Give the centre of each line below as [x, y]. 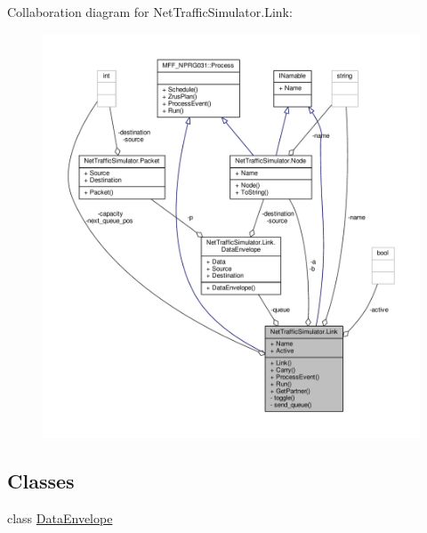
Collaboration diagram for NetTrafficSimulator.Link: [150, 12]
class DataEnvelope [60, 517]
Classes [41, 480]
